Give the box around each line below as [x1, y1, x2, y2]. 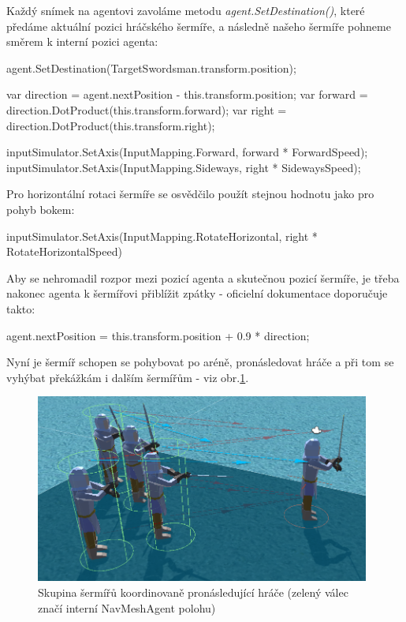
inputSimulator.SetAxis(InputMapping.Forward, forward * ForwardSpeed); [6, 144, 368, 160]
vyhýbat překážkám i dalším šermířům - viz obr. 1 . [6, 369, 249, 385]
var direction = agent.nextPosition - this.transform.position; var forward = [6, 86, 368, 103]
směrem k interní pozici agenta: [6, 33, 158, 50]
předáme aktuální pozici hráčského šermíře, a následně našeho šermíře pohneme [6, 17, 391, 34]
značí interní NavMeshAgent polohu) [38, 599, 216, 616]
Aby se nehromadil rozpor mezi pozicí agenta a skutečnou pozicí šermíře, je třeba [6, 269, 400, 286]
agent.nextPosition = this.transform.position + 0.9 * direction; [6, 327, 310, 343]
